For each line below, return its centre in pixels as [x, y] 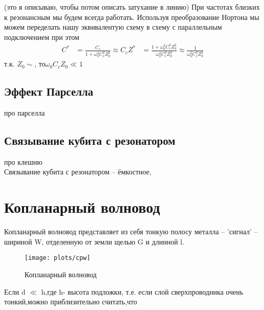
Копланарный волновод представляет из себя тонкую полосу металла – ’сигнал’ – [131, 231]
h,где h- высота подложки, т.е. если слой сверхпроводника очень [142, 291]
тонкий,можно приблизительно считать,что [71, 302]
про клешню [23, 161]
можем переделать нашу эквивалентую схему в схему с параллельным [113, 27]
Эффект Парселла [49, 91]
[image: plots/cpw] [57, 258]
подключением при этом [42, 37]
